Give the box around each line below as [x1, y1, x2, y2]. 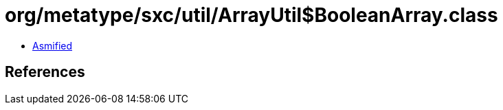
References [5, 63, 85, 81]
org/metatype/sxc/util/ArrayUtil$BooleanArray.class [5, 3, 498, 27]
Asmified [32, 39, 73, 52]
